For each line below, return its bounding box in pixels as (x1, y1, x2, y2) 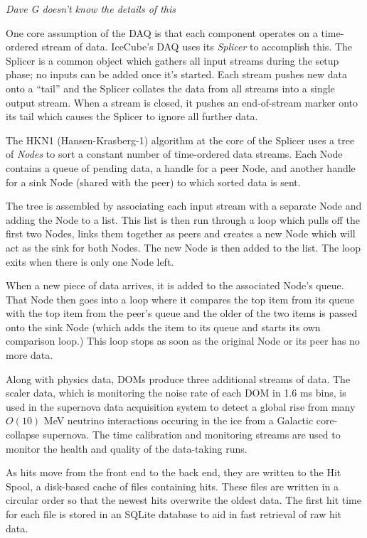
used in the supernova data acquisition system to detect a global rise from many (6, 399, 356, 414)
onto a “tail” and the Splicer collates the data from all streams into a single (6, 80, 335, 95)
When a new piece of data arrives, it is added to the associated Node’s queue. (6, 278, 344, 293)
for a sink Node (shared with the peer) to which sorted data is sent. (6, 174, 301, 189)
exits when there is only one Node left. (6, 254, 174, 269)
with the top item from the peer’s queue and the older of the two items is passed (6, 306, 358, 321)
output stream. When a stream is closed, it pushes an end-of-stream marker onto (6, 95, 358, 109)
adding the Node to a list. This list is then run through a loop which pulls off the (6, 212, 360, 227)
